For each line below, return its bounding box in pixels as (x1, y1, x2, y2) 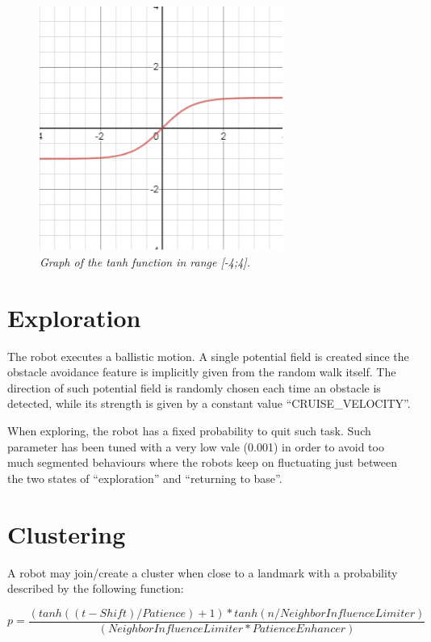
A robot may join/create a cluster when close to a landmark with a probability (7, 564, 398, 581)
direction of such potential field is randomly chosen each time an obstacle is (7, 379, 381, 396)
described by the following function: (7, 580, 184, 597)
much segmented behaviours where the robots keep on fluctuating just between (7, 454, 398, 471)
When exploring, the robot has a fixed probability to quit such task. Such (7, 422, 371, 439)
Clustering (7, 517, 126, 550)
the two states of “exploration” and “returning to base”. (7, 469, 282, 486)
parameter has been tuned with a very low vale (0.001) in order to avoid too (7, 438, 384, 455)
